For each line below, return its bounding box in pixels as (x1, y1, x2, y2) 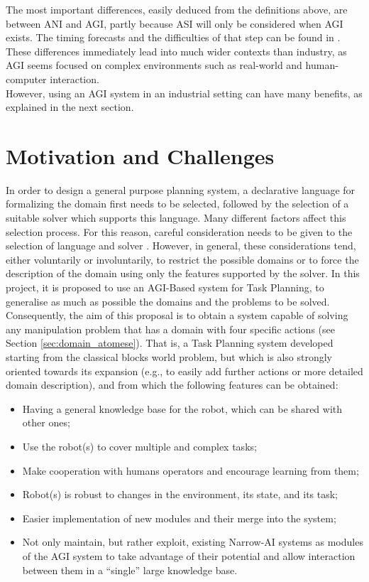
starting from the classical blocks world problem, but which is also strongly (6, 350, 333, 364)
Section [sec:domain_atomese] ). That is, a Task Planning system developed (6, 335, 334, 350)
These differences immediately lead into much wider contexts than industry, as (6, 43, 347, 58)
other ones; (22, 415, 70, 430)
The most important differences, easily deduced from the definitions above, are (6, 2, 348, 16)
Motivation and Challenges (6, 141, 275, 170)
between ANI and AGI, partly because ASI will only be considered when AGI (6, 16, 343, 31)
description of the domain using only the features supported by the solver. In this (6, 266, 360, 281)
